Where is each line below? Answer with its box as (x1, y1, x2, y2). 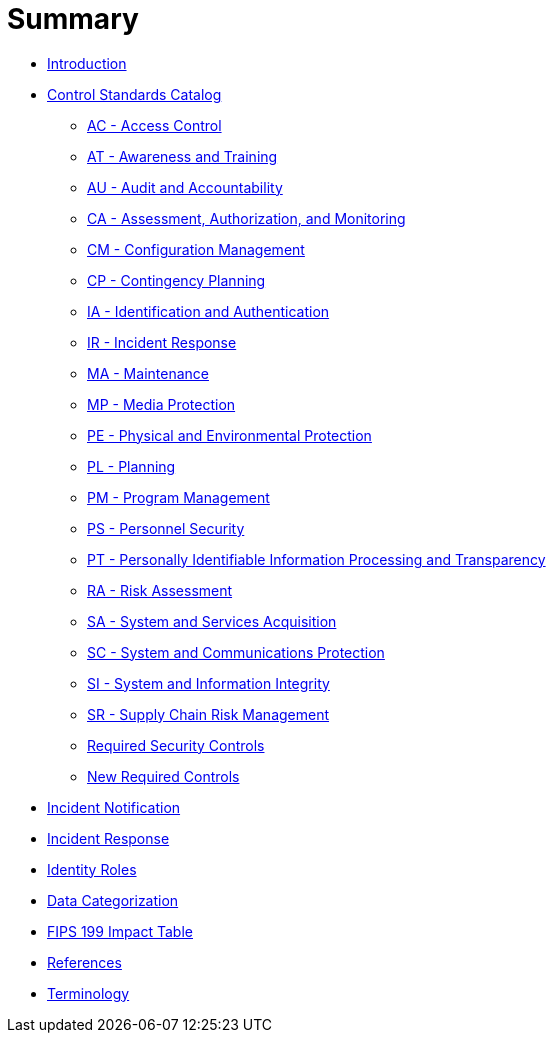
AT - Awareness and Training (87, 147, 278, 165)
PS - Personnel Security (87, 519, 245, 537)
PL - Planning (87, 457, 176, 475)
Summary (7, 2, 139, 36)
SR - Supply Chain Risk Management (87, 705, 330, 723)
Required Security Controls (87, 736, 265, 754)
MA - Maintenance (87, 364, 209, 382)
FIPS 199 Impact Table (47, 922, 193, 940)
